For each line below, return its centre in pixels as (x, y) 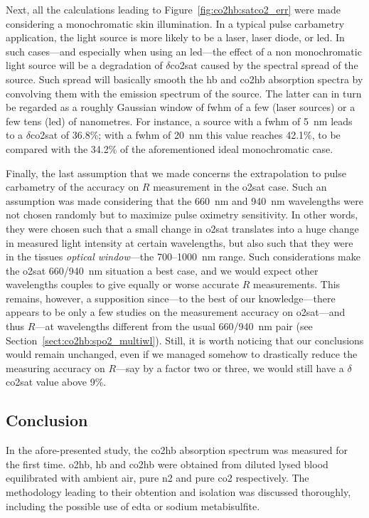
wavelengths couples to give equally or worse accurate (123, 284)
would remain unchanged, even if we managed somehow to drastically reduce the (182, 354)
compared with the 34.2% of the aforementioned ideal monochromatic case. (170, 148)
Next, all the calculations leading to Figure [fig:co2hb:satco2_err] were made (173, 9)
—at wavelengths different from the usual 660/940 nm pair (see (174, 326)
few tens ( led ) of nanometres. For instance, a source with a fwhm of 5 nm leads (179, 121)
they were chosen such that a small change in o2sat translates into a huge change (182, 228)
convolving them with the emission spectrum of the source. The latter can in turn (184, 93)
